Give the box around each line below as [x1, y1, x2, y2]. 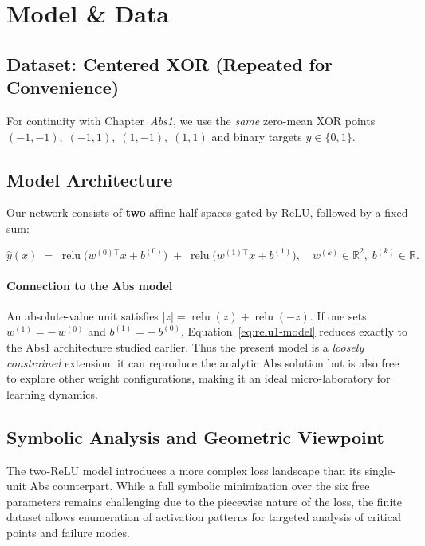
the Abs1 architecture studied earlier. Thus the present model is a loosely [6, 338, 364, 355]
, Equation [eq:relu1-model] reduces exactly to [181, 323, 407, 340]
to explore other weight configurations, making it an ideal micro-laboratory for [6, 370, 391, 387]
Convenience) [6, 75, 120, 100]
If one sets [317, 307, 367, 324]
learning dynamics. [6, 385, 98, 402]
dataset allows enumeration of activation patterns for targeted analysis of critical [6, 509, 401, 525]
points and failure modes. [6, 524, 130, 540]
